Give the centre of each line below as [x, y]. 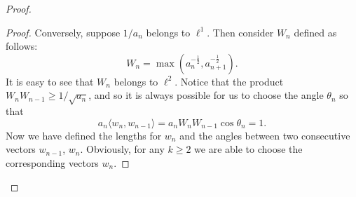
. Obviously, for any [122, 149]
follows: [22, 46]
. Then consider [240, 32]
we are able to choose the [248, 149]
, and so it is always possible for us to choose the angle [206, 95]
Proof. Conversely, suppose [63, 32]
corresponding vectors [52, 162]
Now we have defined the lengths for [84, 135]
